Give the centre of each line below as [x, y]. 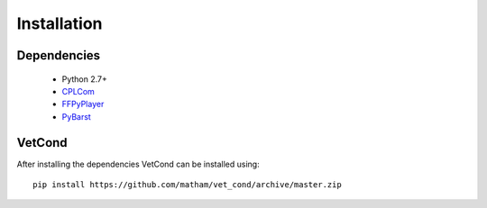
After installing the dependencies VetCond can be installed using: [138, 164]
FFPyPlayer [83, 104]
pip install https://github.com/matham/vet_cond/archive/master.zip [187, 185]
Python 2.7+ [85, 79]
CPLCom [78, 91]
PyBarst [77, 116]
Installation [60, 23]
